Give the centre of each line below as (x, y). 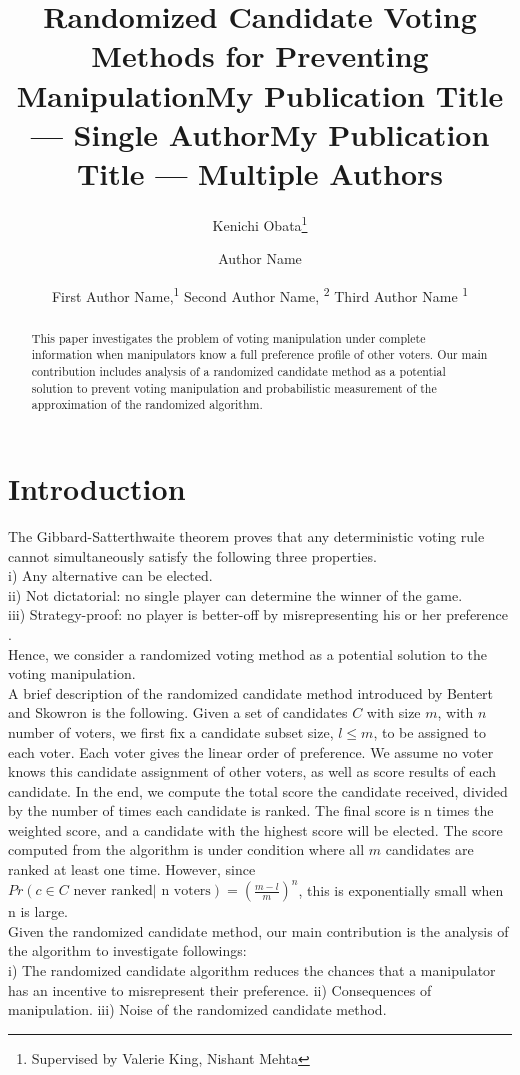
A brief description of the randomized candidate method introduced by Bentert (251, 692)
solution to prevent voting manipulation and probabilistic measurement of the (234, 387)
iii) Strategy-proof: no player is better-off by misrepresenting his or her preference (258, 614)
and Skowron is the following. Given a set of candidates (178, 712)
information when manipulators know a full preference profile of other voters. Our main (259, 354)
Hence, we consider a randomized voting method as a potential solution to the (248, 653)
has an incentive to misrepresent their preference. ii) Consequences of (220, 989)
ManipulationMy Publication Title (260, 94)
